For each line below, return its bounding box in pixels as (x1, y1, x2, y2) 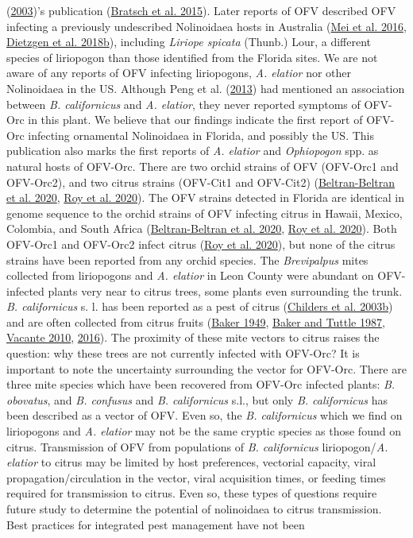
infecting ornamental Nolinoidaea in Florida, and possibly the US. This (28, 126, 374, 143)
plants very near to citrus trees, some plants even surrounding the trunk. (48, 282, 403, 299)
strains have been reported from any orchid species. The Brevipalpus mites (6, 251, 369, 268)
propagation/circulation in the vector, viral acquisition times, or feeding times (6, 469, 386, 486)
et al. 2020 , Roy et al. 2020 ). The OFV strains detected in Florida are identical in (6, 189, 404, 206)
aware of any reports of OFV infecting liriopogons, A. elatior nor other (6, 64, 352, 81)
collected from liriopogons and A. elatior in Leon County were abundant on (6, 267, 374, 284)
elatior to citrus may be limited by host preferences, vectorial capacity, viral (6, 454, 376, 470)
